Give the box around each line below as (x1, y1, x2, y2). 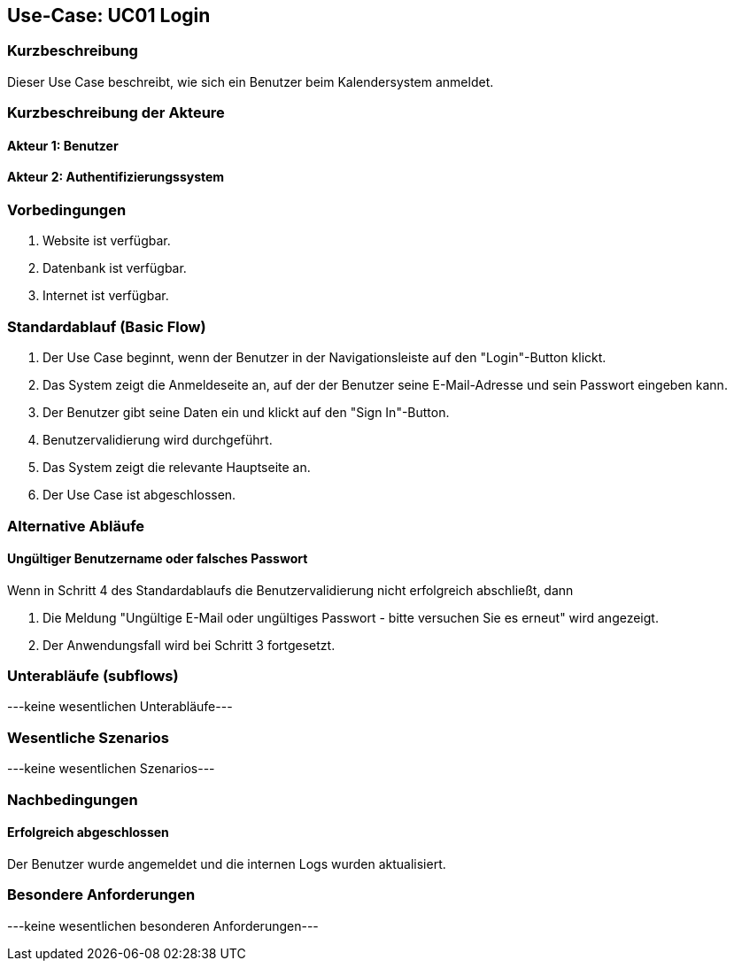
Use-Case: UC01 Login (7, 4, 211, 27)
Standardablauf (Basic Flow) (7, 317, 206, 336)
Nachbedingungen (7, 790, 138, 809)
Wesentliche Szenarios (7, 728, 169, 747)
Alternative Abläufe (7, 516, 145, 535)
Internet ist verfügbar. (42, 288, 169, 304)
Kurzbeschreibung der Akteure (7, 104, 225, 122)
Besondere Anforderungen (7, 886, 196, 904)
